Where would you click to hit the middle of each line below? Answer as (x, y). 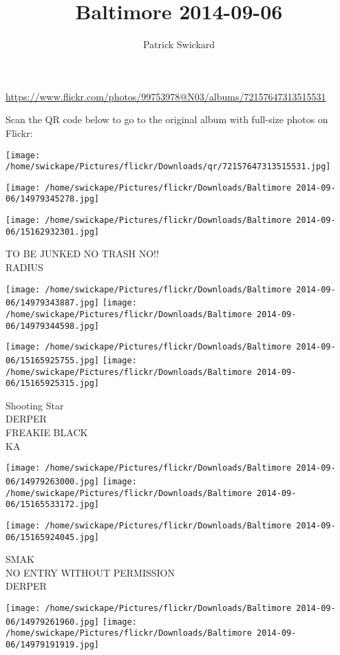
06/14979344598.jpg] (53, 326)
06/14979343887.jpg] (53, 303)
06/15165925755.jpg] (53, 360)
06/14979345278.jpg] (53, 199)
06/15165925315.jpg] (53, 384)
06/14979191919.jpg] (53, 644)
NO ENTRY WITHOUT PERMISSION (90, 572)
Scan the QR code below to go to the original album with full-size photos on (167, 119)
